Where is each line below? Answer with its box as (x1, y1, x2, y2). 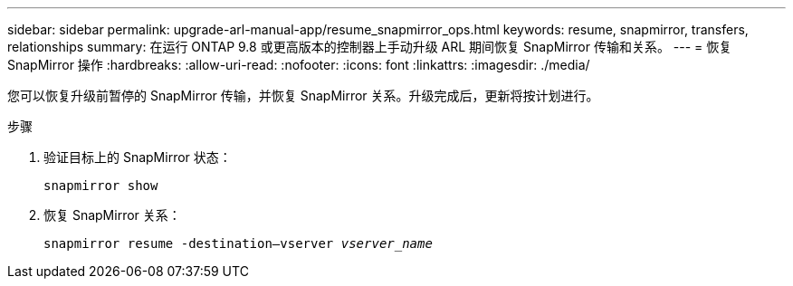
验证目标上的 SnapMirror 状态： (43, 149, 232, 165)
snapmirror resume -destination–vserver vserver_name (43, 236, 433, 251)
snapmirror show (43, 178, 158, 193)
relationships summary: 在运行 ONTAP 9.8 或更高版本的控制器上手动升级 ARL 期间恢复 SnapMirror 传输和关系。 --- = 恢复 (7, 39, 732, 54)
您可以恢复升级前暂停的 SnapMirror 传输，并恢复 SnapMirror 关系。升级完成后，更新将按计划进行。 (7, 88, 599, 103)
